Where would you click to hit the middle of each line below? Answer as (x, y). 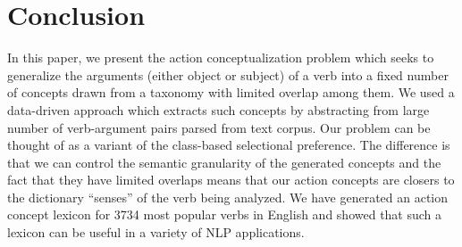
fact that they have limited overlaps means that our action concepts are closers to (231, 180)
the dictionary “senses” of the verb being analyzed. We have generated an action (228, 197)
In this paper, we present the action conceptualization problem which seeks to (221, 58)
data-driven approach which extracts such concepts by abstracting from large (218, 109)
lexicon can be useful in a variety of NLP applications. (156, 232)
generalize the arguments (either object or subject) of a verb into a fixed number (228, 74)
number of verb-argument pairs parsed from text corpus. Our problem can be (219, 127)
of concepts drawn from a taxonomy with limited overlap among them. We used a (231, 92)
